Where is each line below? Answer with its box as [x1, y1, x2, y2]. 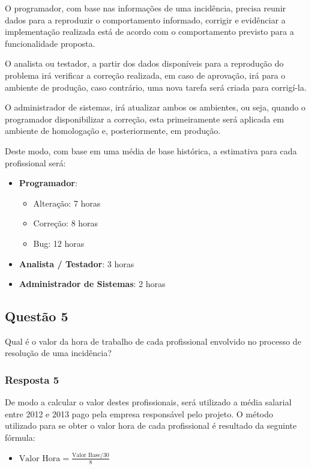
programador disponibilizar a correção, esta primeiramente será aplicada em [5, 112, 284, 125]
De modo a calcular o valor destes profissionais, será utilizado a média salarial [5, 396, 292, 408]
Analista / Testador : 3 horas [19, 257, 134, 270]
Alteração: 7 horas [33, 196, 101, 209]
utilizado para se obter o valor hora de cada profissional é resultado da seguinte [5, 419, 297, 432]
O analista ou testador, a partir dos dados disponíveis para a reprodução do [5, 57, 284, 70]
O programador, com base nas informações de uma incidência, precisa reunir [5, 2, 286, 14]
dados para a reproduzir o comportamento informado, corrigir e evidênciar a [5, 13, 286, 26]
